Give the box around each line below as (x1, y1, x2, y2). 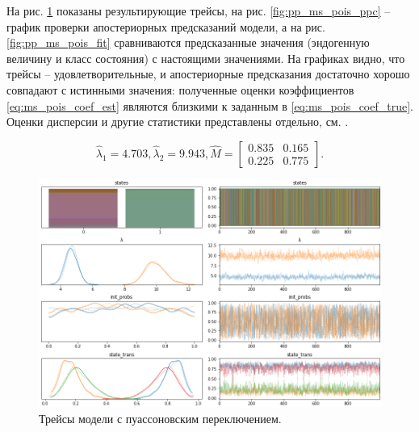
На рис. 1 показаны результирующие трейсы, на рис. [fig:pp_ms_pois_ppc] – (6, 2, 391, 19)
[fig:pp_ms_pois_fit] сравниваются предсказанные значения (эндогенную (6, 34, 370, 51)
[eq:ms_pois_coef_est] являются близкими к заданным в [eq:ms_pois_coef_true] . (6, 97, 413, 114)
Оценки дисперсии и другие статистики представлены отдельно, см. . (6, 113, 349, 130)
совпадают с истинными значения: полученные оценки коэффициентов (6, 81, 354, 98)
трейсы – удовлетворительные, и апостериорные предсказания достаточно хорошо (6, 65, 410, 82)
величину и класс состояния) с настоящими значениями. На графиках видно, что (6, 49, 405, 66)
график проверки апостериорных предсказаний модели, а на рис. (6, 18, 325, 35)
